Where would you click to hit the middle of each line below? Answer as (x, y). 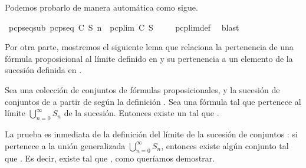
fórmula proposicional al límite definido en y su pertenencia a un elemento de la (149, 58)
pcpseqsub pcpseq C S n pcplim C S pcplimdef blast (124, 27)
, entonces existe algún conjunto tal (225, 145)
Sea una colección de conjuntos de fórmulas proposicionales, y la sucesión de (142, 89)
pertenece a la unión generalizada (65, 145)
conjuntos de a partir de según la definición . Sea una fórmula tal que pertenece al (153, 101)
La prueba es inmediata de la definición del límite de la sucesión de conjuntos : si (151, 134)
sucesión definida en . (43, 70)
